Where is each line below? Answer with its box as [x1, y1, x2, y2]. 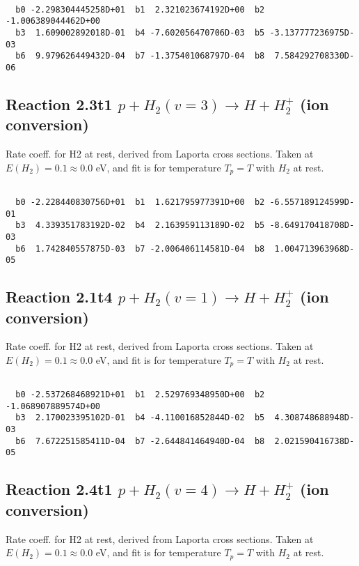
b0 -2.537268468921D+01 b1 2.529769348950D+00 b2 [15, 390, 265, 400]
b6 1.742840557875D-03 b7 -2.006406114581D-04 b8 [15, 243, 265, 254]
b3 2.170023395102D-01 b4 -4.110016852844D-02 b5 [15, 413, 265, 423]
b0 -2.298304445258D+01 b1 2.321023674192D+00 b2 [15, 4, 265, 15]
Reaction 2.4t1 [6, 478, 113, 500]
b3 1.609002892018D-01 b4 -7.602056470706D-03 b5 [15, 27, 265, 38]
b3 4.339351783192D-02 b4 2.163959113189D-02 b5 [15, 220, 265, 231]
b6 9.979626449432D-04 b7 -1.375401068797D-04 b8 [15, 51, 265, 61]
